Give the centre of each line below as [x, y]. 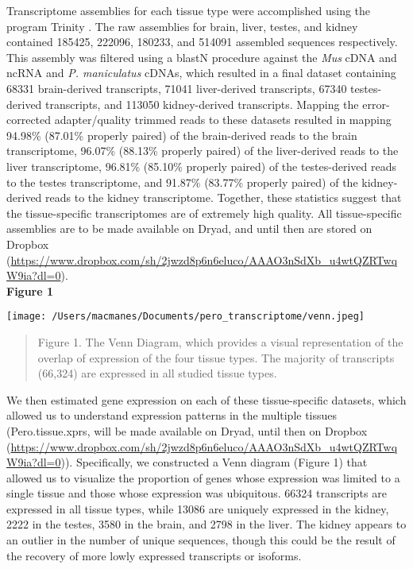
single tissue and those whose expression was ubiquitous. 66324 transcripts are [197, 493]
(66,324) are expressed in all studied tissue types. [157, 373]
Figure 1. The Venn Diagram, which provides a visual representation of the [220, 341]
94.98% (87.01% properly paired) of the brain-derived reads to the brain [182, 135]
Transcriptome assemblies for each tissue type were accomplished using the [189, 10]
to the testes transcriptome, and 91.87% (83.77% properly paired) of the [182, 182]
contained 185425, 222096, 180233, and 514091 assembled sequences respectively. [202, 42]
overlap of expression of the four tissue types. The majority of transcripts [216, 357]
